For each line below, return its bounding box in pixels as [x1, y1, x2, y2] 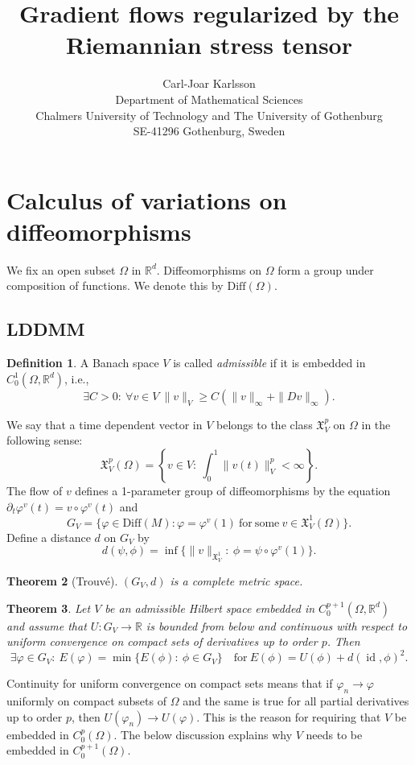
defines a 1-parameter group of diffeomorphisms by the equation [75, 482, 391, 498]
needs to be [306, 726, 363, 742]
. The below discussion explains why [113, 726, 293, 742]
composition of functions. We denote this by [6, 277, 224, 294]
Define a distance [6, 528, 91, 545]
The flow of [6, 482, 63, 498]
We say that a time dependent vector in [6, 416, 203, 432]
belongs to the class [216, 416, 313, 432]
